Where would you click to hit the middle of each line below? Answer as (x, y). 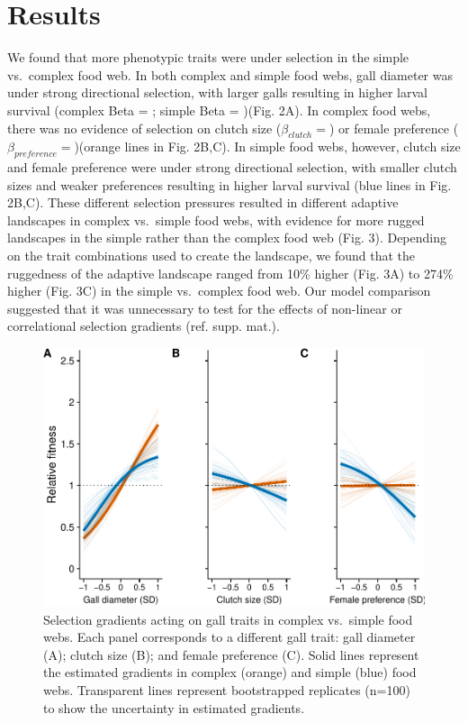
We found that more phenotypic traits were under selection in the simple (208, 57)
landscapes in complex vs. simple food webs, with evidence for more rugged (216, 220)
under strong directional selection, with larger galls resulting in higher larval (217, 92)
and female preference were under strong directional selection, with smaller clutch (232, 167)
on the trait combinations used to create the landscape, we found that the (211, 256)
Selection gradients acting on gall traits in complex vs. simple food (228, 619)
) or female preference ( (394, 128)
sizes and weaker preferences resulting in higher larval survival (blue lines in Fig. (229, 184)
